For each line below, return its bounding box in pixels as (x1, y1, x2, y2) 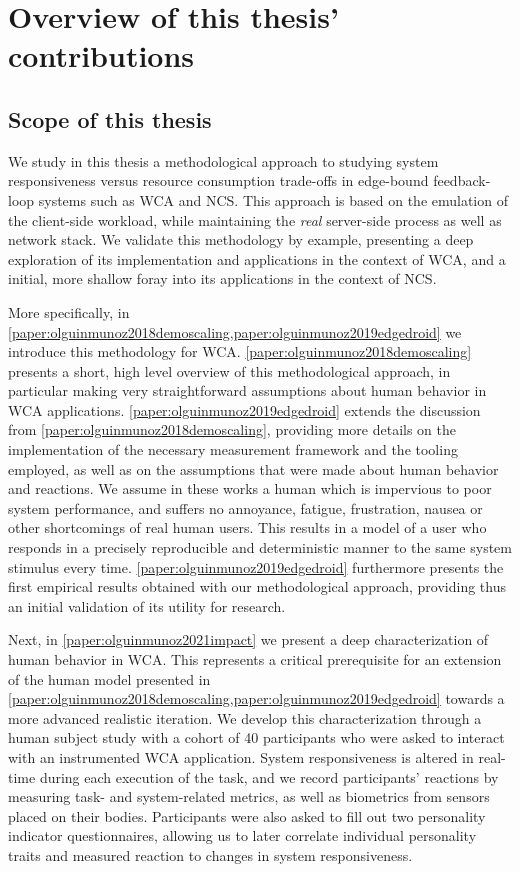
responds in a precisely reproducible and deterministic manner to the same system (8, 537, 512, 558)
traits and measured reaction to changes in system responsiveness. (8, 844, 413, 865)
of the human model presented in (8, 668, 211, 689)
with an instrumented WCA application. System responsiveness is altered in (8, 746, 474, 767)
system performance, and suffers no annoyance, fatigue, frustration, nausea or (8, 497, 483, 518)
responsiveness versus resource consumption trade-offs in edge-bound (8, 170, 429, 191)
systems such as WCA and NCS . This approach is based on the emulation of (38, 189, 508, 210)
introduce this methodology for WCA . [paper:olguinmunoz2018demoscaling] (8, 341, 472, 362)
